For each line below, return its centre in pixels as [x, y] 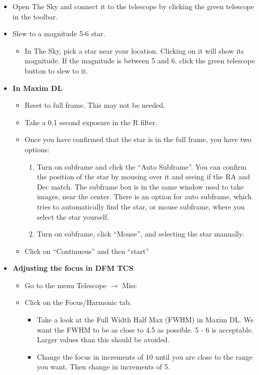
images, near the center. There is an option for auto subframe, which [144, 196]
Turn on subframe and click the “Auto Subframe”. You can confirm [142, 166]
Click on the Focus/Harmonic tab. [78, 302]
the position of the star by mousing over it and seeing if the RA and [144, 177]
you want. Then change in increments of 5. [103, 367]
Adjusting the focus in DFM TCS [73, 268]
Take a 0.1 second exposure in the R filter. [91, 122]
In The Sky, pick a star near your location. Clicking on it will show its [134, 50]
